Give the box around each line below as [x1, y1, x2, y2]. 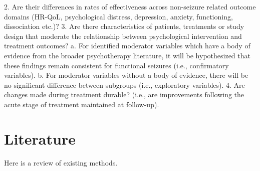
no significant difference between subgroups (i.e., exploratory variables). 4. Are [4, 79, 245, 90]
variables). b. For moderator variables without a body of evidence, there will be [4, 70, 248, 80]
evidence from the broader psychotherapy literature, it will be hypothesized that [4, 50, 250, 60]
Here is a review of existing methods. [4, 157, 118, 168]
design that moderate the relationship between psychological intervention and [4, 30, 242, 41]
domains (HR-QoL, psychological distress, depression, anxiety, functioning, [4, 11, 233, 21]
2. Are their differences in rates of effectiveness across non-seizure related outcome [4, 1, 256, 11]
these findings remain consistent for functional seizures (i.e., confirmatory [4, 60, 229, 70]
